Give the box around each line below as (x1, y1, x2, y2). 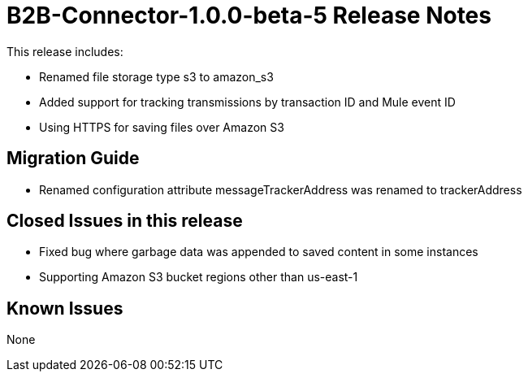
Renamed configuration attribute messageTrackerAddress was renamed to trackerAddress (39, 182, 522, 197)
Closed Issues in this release (6, 211, 243, 232)
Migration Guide (6, 148, 140, 169)
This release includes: (6, 44, 123, 59)
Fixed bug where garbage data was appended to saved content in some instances (39, 245, 478, 259)
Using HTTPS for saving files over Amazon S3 (39, 119, 284, 134)
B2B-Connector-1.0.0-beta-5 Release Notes (6, 2, 491, 29)
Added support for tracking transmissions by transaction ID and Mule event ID (39, 94, 456, 109)
